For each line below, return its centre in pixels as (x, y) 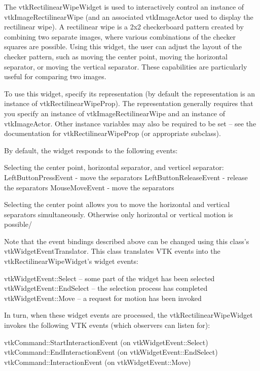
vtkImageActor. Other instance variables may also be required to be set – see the (130, 123)
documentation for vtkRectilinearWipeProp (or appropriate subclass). (113, 133)
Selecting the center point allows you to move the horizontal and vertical (117, 204)
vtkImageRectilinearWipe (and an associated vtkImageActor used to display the (129, 16)
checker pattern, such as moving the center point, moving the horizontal (116, 56)
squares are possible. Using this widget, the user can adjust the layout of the (123, 46)
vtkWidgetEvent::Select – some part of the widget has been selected (109, 278)
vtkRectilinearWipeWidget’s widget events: (71, 261)
